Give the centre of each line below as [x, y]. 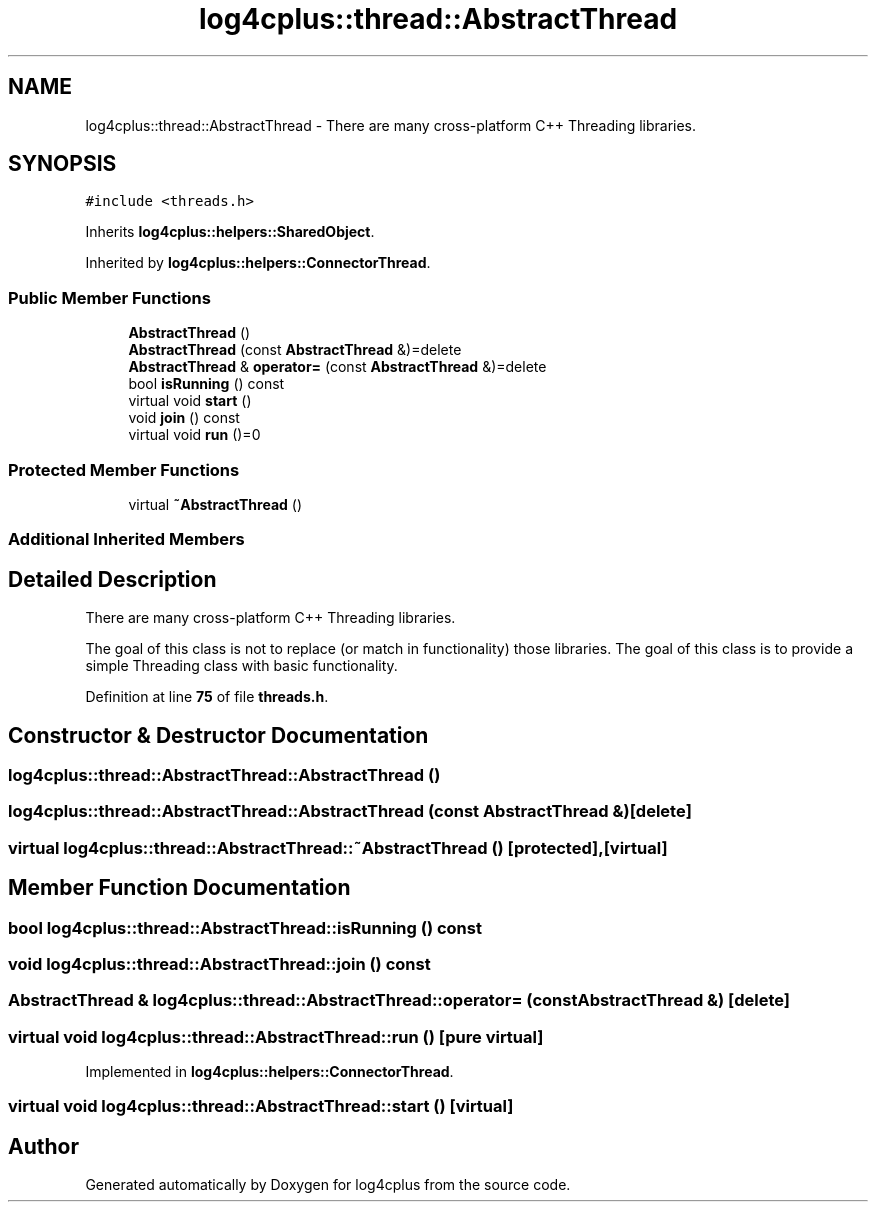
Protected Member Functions [124, 469]
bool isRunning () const [206, 384]
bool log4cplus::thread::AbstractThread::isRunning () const [245, 927]
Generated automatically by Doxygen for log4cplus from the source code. [328, 1185]
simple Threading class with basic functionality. [241, 666]
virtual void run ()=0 [194, 435]
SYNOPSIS [62, 164]
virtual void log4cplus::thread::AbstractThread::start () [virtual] [261, 1106]
